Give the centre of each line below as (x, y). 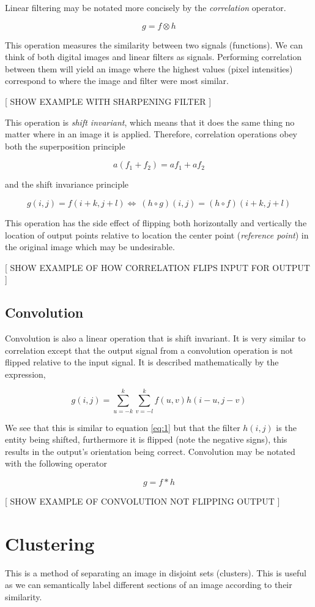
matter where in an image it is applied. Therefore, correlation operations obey (151, 134)
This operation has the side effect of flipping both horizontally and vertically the (156, 222)
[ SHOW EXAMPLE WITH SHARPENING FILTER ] (108, 101)
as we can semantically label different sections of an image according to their (149, 585)
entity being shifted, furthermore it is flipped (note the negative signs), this (146, 439)
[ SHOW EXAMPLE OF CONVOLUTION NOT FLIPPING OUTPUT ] (143, 501)
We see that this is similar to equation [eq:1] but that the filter (123, 427)
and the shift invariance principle (67, 184)
